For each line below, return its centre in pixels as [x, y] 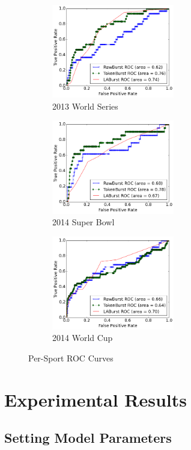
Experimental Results [95, 399]
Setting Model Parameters [88, 438]
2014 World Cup [83, 338]
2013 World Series [85, 106]
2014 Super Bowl [83, 222]
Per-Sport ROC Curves [71, 358]
